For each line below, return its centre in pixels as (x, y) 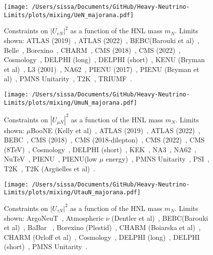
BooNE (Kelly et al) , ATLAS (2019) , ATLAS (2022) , (115, 130)
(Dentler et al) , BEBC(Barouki (160, 218)
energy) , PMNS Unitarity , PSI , (158, 159)
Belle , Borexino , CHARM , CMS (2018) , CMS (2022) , (92, 50)
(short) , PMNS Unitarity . (46, 246)
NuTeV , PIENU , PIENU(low (51, 159)
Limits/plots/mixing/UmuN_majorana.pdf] (71, 103)
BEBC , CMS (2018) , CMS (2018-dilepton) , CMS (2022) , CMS (104, 140)
